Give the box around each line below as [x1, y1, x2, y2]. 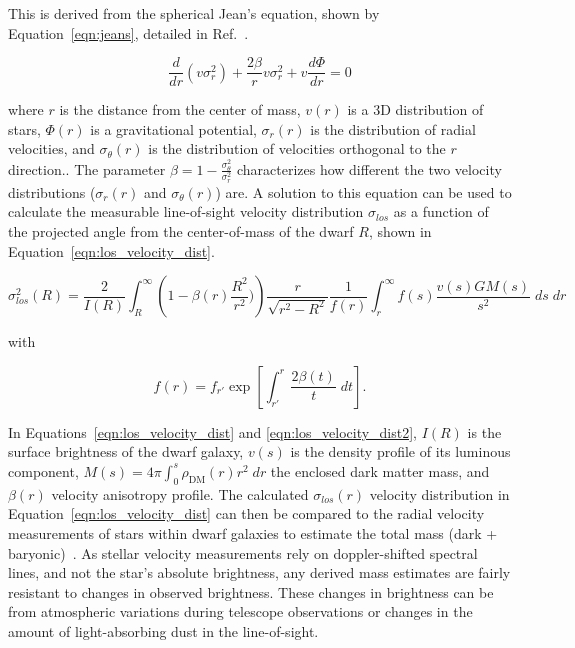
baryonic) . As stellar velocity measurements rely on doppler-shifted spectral [8, 542, 478, 563]
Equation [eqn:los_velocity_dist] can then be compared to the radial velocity [8, 503, 485, 524]
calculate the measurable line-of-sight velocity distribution [8, 201, 364, 222]
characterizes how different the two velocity [236, 158, 502, 179]
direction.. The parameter [8, 158, 166, 179]
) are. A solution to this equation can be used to [215, 181, 512, 202]
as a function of [393, 201, 489, 222]
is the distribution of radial [310, 118, 476, 139]
